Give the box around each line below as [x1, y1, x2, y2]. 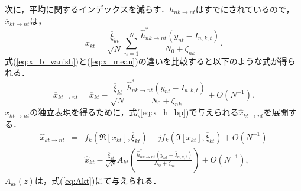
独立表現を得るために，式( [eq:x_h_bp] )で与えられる [38, 106, 239, 118]
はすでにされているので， [195, 3, 294, 15]
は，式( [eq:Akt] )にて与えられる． [34, 174, 161, 186]
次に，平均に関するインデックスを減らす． [5, 3, 170, 15]
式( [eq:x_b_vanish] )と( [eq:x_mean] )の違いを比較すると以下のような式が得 [5, 54, 287, 67]
